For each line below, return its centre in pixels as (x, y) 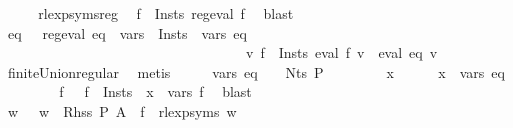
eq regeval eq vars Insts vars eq (127, 32)
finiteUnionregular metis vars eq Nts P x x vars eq (256, 71)
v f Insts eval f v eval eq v (341, 52)
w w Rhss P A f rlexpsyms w (122, 110)
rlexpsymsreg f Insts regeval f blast (166, 13)
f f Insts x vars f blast (155, 91)
